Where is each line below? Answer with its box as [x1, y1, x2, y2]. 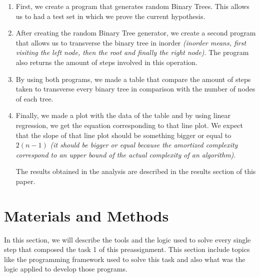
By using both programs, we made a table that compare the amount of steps [15, 73, 251, 84]
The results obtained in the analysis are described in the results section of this [15, 166, 256, 176]
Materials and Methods [4, 205, 169, 225]
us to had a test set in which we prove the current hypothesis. [15, 10, 205, 21]
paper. [15, 175, 35, 186]
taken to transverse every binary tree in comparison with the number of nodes [15, 83, 255, 94]
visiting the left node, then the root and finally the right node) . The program [15, 47, 249, 57]
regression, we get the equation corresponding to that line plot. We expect [15, 119, 243, 130]
